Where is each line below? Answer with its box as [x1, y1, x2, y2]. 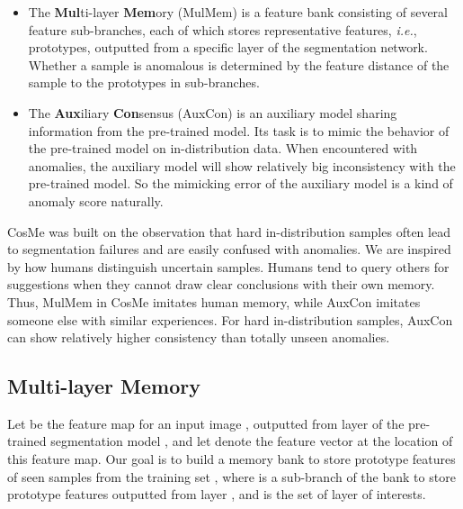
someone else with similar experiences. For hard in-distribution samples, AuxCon [7, 310, 453, 329]
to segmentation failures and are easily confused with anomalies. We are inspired [7, 240, 451, 259]
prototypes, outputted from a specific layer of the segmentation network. [28, 38, 428, 57]
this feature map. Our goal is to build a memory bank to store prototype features [7, 450, 456, 468]
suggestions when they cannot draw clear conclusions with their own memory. [7, 275, 435, 294]
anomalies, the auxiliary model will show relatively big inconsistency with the [28, 156, 456, 175]
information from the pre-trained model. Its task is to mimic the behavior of [28, 121, 450, 140]
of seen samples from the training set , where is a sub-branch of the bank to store [7, 467, 456, 486]
